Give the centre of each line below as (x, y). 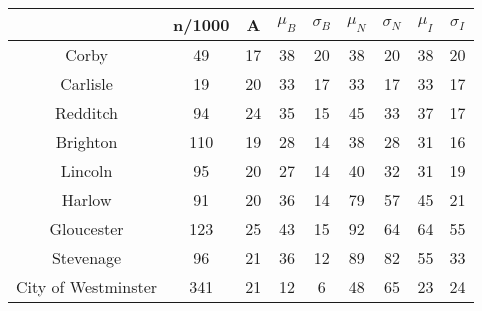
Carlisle (86, 83)
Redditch (86, 112)
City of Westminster (87, 286)
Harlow (86, 199)
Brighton (86, 141)
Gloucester (86, 228)
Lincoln (86, 170)
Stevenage (86, 257)
